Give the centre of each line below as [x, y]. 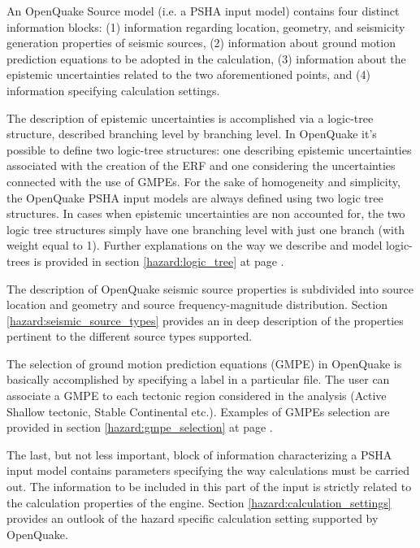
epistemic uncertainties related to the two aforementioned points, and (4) [188, 74]
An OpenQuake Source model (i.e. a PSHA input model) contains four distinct [203, 11]
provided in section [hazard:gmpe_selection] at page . [140, 427]
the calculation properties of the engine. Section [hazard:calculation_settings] [199, 502]
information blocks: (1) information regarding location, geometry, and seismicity [206, 26]
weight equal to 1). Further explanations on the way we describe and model [195, 245]
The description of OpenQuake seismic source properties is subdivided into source [210, 288]
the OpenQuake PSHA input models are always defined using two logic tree [195, 197]
